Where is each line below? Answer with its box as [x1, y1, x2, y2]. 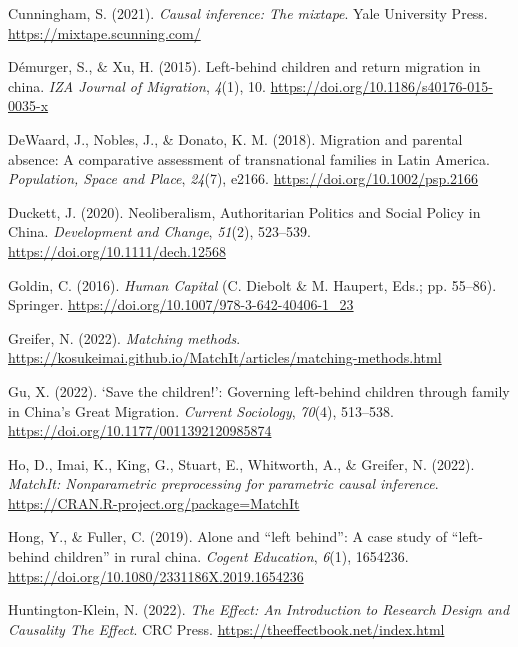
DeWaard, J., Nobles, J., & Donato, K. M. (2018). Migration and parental [8, 128, 463, 149]
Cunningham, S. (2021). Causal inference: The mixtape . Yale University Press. [8, 3, 488, 23]
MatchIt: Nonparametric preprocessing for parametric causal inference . [8, 473, 439, 494]
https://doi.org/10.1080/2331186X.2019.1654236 [8, 565, 304, 586]
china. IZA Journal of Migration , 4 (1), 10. [8, 75, 266, 96]
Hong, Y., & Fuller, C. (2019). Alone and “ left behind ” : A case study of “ [8, 526, 459, 547]
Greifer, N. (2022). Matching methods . [8, 327, 241, 348]
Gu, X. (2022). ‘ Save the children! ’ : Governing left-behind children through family [8, 380, 510, 401]
